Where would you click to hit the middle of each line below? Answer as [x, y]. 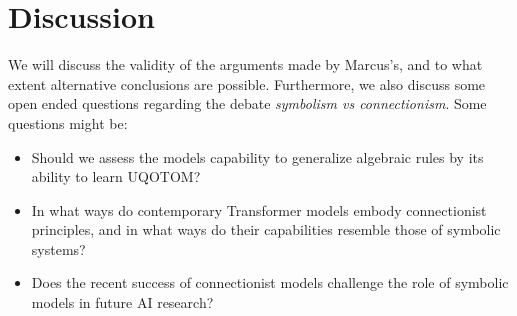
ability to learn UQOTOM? [116, 176]
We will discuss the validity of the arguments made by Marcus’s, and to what [245, 64]
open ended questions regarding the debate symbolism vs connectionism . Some [247, 103]
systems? [58, 248]
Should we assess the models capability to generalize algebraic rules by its [257, 156]
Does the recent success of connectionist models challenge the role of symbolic [270, 282]
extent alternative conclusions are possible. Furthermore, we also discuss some [247, 83]
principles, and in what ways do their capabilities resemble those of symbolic [266, 229]
